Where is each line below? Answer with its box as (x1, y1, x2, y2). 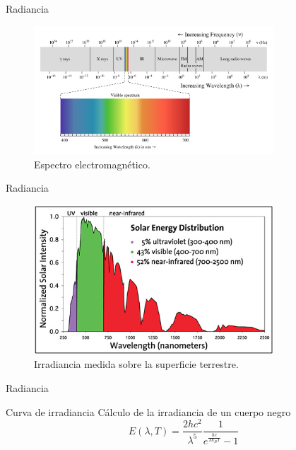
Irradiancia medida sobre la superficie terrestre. (34, 357, 239, 371)
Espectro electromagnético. (34, 156, 150, 171)
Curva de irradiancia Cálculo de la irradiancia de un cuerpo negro (6, 404, 291, 419)
